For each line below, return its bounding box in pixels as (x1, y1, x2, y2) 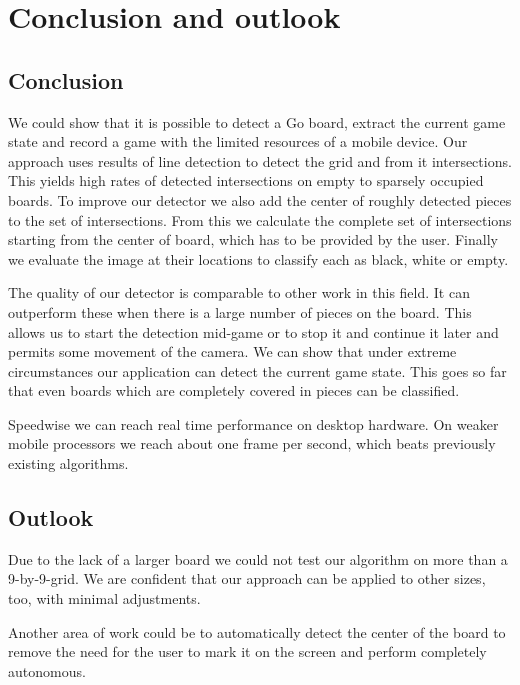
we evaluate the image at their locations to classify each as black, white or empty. (8, 248, 509, 269)
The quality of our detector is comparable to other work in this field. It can (8, 282, 470, 303)
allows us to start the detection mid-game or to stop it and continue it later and (8, 321, 499, 342)
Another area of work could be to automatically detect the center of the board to (8, 621, 506, 642)
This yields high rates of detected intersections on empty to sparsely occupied (8, 170, 484, 191)
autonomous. (8, 660, 86, 681)
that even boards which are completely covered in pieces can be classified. (8, 380, 460, 401)
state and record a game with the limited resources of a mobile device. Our (8, 131, 468, 152)
